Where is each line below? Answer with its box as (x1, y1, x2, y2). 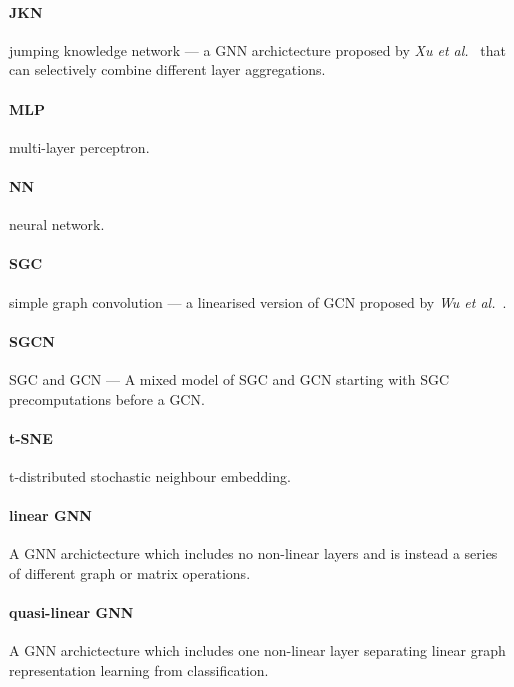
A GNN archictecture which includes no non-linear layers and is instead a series (9, 543, 498, 564)
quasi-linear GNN (9, 602, 134, 623)
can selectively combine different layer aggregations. (9, 59, 326, 80)
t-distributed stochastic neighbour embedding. (9, 465, 291, 486)
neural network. (9, 214, 105, 235)
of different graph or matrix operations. (9, 562, 251, 583)
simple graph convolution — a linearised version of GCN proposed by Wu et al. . (9, 291, 507, 312)
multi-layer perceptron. (9, 136, 150, 157)
